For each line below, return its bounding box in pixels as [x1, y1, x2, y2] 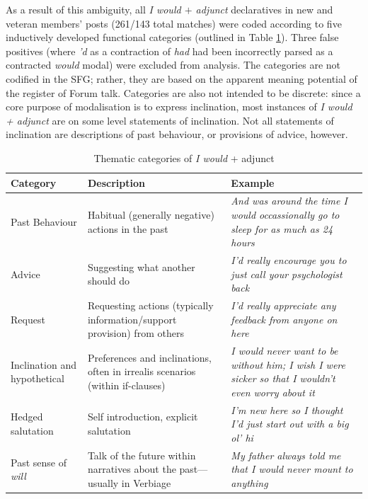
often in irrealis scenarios [87, 364, 196, 379]
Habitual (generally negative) [87, 207, 214, 222]
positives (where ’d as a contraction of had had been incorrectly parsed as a [6, 43, 333, 58]
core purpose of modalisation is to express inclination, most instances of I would [6, 99, 352, 114]
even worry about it [231, 384, 315, 399]
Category [11, 175, 57, 190]
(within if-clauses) [87, 378, 166, 393]
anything [231, 475, 268, 490]
